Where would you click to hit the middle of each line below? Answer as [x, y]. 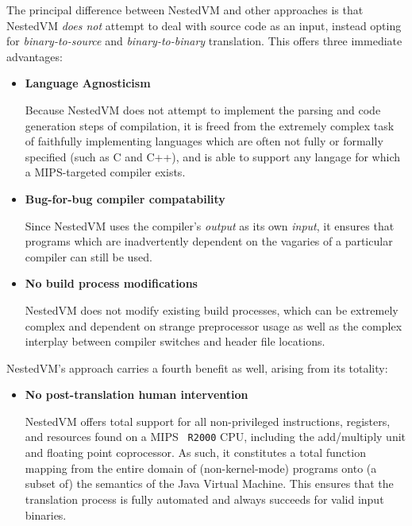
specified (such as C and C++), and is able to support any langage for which [212, 156]
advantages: [35, 56]
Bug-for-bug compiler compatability [125, 198]
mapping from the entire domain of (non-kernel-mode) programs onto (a [201, 468]
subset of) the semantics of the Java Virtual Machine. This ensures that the [209, 483]
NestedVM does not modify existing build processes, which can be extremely [212, 309]
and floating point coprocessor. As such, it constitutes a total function [195, 453]
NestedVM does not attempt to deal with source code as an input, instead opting [204, 25]
